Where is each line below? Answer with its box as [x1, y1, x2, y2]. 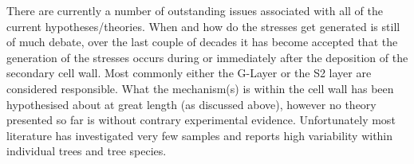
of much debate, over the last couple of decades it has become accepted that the [6, 33, 398, 50]
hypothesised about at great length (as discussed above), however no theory [6, 96, 377, 112]
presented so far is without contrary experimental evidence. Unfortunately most [6, 111, 396, 128]
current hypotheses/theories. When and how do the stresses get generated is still [6, 18, 400, 34]
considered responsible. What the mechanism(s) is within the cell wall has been [6, 80, 394, 96]
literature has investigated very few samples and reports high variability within [6, 127, 393, 143]
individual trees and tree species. [6, 143, 167, 159]
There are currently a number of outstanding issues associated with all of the [6, 2, 383, 18]
